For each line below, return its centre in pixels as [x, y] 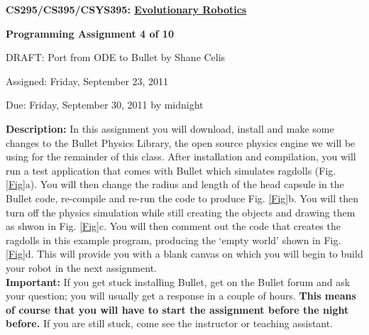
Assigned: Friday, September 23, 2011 [87, 81]
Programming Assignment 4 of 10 [90, 33]
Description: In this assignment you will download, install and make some [170, 128]
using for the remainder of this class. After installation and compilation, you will [181, 156]
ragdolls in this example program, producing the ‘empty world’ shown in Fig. [174, 240]
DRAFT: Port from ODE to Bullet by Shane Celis [116, 57]
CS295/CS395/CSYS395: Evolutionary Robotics [126, 9]
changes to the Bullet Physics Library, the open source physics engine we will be [181, 142]
